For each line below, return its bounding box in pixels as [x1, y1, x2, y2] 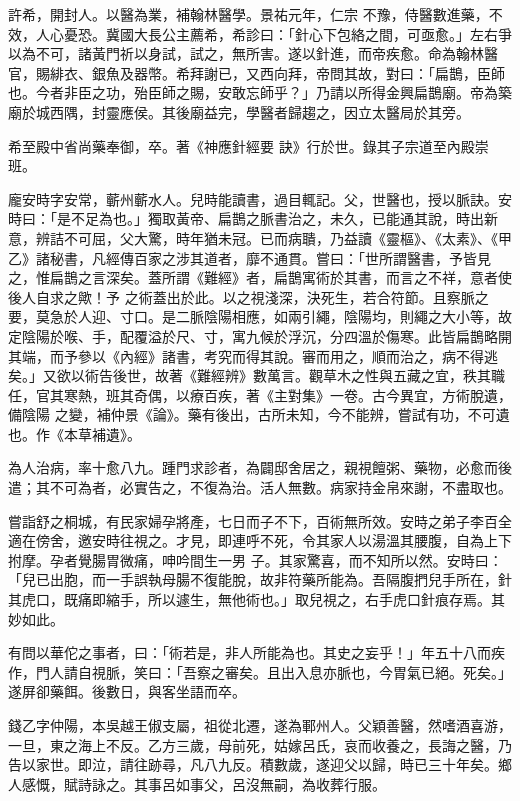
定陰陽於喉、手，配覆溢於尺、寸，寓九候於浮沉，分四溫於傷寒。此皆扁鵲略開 [8, 325, 512, 346]
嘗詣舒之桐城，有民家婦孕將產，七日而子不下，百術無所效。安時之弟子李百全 [8, 510, 512, 531]
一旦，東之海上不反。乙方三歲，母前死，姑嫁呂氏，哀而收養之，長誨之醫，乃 [8, 734, 512, 755]
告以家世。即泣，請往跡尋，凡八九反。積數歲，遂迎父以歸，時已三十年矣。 [8, 754, 498, 775]
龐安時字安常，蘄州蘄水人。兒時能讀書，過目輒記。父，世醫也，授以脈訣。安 [8, 188, 512, 209]
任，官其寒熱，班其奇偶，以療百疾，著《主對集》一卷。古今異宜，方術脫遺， [8, 384, 512, 405]
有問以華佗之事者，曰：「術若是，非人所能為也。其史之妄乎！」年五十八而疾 [8, 642, 505, 663]
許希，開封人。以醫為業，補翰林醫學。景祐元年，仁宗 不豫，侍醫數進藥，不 [8, 4, 503, 24]
